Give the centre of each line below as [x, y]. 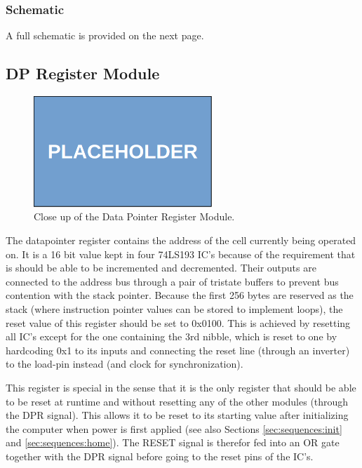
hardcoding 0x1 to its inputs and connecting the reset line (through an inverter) [178, 350]
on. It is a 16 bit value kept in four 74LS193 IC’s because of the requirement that [181, 254]
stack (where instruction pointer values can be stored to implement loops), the [174, 309]
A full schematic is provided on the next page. [105, 35]
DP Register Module [83, 73]
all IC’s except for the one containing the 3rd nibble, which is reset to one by [172, 336]
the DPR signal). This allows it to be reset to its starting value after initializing [177, 415]
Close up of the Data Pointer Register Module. [134, 216]
